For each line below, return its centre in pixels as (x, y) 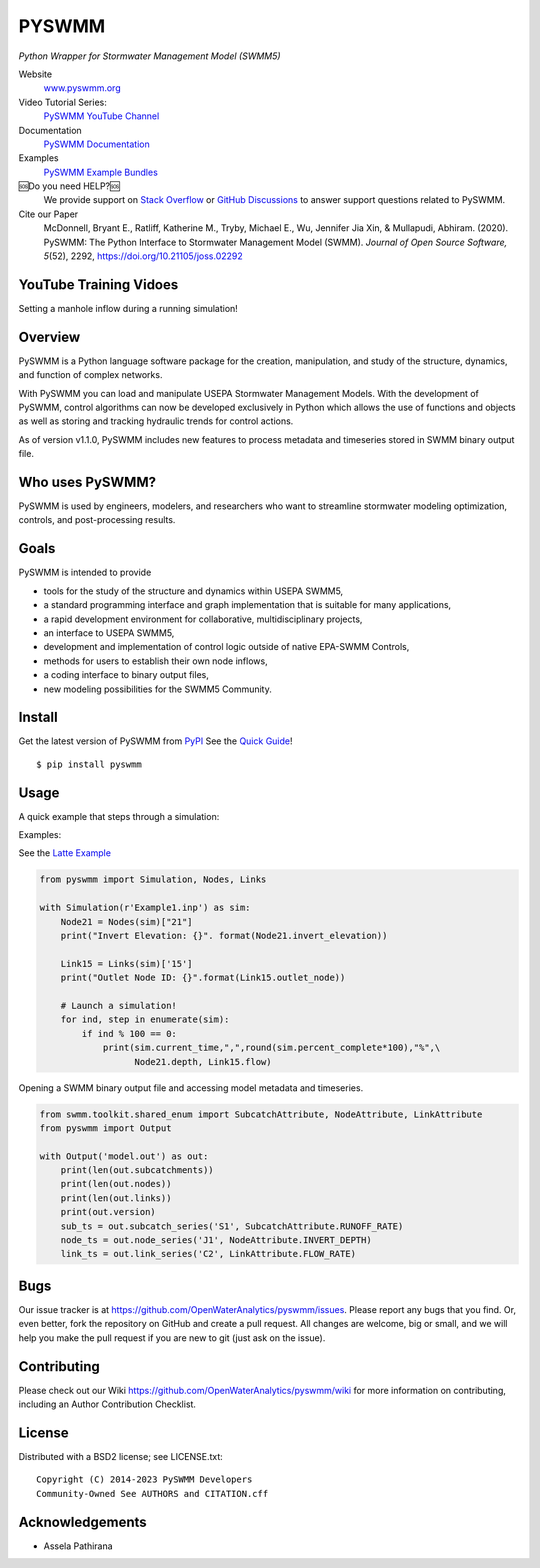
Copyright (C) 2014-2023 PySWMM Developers (144, 1479)
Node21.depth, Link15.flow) (203, 1061)
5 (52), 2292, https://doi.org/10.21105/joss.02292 (143, 256)
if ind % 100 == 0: (129, 1033)
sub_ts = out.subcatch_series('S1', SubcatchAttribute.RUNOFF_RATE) (232, 1226)
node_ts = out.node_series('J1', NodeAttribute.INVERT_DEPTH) (216, 1240)
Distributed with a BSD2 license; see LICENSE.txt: (121, 1456)
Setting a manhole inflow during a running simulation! (128, 308)
